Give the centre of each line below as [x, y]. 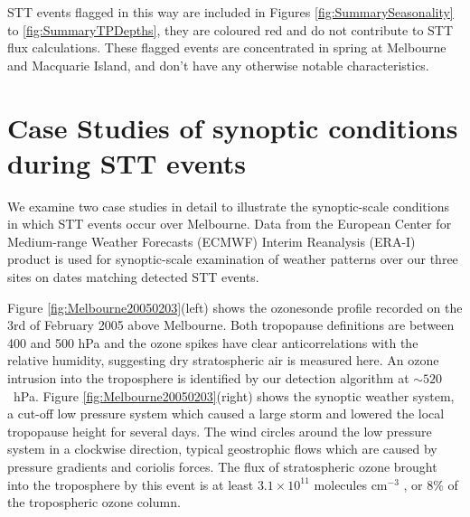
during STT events [127, 162]
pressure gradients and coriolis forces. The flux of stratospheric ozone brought [222, 466]
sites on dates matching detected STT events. [133, 277]
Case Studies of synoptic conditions [233, 127]
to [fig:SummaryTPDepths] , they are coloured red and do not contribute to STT [230, 29]
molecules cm [351, 484]
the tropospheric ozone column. [94, 502]
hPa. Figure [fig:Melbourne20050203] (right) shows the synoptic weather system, [234, 395]
